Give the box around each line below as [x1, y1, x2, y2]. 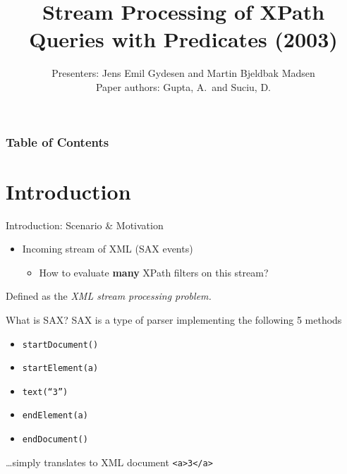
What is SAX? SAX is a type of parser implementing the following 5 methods [6, 312, 342, 327]
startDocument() [22, 339, 99, 350]
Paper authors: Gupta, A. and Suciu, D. [95, 79, 272, 94]
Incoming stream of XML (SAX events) [22, 241, 193, 256]
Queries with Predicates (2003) [29, 25, 338, 54]
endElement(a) [22, 411, 88, 421]
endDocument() [22, 435, 88, 445]
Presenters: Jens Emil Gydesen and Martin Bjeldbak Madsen [51, 66, 315, 80]
